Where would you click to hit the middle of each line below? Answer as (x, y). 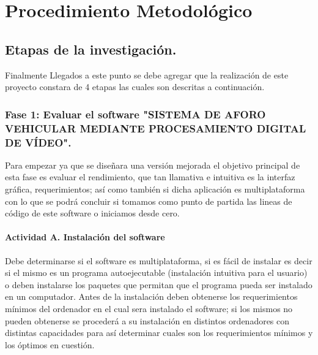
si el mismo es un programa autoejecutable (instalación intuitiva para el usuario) (156, 273)
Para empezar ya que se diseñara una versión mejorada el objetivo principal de (153, 165)
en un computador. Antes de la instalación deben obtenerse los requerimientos (151, 296)
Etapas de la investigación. (91, 49)
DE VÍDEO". (38, 142)
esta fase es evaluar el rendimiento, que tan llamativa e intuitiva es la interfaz (150, 177)
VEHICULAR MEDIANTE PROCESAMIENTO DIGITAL (156, 128)
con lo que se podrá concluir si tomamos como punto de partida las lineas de (149, 201)
